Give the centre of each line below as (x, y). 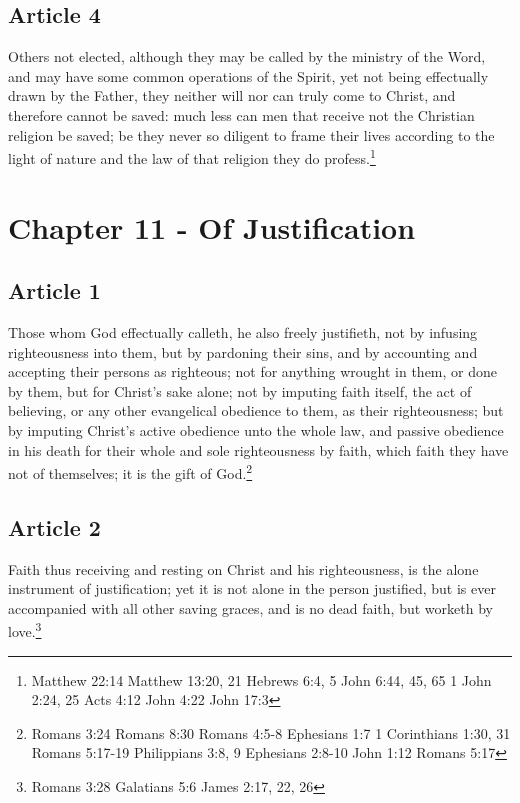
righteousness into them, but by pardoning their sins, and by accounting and (243, 351)
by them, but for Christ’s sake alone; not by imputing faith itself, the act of (240, 390)
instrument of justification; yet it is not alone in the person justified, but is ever (252, 588)
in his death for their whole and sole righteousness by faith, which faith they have (258, 449)
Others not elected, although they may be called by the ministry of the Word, (247, 56)
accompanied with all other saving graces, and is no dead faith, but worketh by (250, 607)
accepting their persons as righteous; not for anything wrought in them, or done (253, 371)
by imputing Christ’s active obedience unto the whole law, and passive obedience (256, 429)
